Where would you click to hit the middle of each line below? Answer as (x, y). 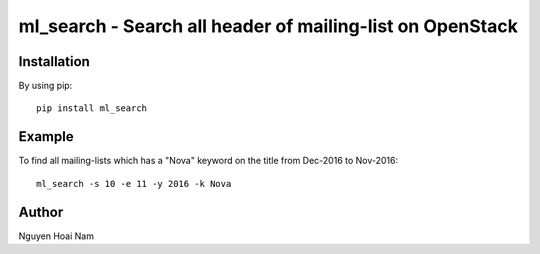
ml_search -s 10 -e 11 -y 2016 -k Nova (134, 183)
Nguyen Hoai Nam (56, 236)
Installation (54, 61)
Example (46, 136)
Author (41, 211)
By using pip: (45, 86)
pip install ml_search (92, 108)
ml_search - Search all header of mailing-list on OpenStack (268, 26)
